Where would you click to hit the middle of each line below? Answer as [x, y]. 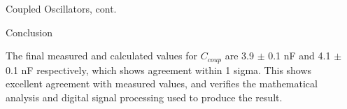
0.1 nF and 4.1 [299, 56]
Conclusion [29, 32]
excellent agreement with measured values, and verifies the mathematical [162, 83]
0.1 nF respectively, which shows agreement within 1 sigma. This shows [159, 70]
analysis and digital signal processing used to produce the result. [144, 97]
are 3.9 [239, 56]
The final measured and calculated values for [102, 56]
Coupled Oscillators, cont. [61, 8]
